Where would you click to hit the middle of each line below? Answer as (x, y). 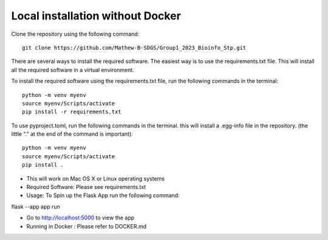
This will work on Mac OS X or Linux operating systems (96, 178)
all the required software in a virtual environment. (73, 70)
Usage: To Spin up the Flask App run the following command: (103, 195)
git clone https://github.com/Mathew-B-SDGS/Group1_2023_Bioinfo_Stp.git (134, 48)
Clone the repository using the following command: (75, 34)
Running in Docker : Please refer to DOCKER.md (87, 226)
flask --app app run (36, 207)
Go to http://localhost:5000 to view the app (80, 218)
